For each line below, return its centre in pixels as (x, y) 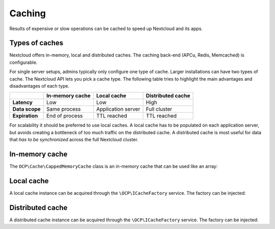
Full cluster (159, 109)
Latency (23, 103)
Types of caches (36, 43)
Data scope (26, 109)
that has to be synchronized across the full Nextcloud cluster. (74, 140)
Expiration (25, 116)
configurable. (23, 62)
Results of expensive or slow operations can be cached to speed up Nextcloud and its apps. (106, 29)
